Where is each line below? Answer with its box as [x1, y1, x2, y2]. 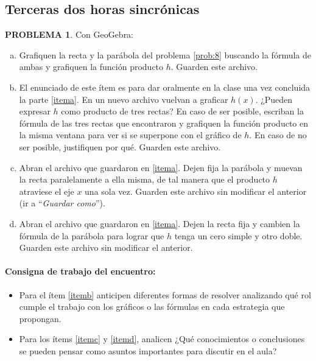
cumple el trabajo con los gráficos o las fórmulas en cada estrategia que [19, 300, 285, 313]
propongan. [19, 312, 61, 324]
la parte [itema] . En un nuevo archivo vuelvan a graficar [19, 93, 228, 105]
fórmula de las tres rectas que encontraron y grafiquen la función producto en [19, 116, 308, 129]
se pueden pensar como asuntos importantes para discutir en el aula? [19, 344, 277, 357]
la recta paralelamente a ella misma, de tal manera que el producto [19, 173, 270, 186]
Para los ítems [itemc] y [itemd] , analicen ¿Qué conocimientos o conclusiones [19, 332, 305, 345]
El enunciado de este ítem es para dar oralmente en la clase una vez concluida [19, 80, 311, 93]
